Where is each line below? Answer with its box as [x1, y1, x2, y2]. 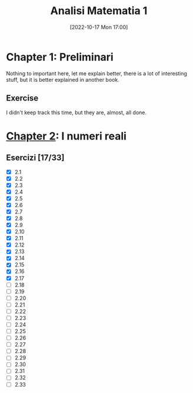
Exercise [6, 93, 39, 104]
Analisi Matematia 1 [50, 4, 148, 18]
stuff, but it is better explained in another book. [6, 76, 119, 83]
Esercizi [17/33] [6, 153, 65, 163]
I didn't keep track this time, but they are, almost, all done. [6, 109, 147, 116]
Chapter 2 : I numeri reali [6, 129, 127, 142]
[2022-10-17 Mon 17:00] [69, 24, 128, 31]
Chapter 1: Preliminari [6, 50, 114, 64]
